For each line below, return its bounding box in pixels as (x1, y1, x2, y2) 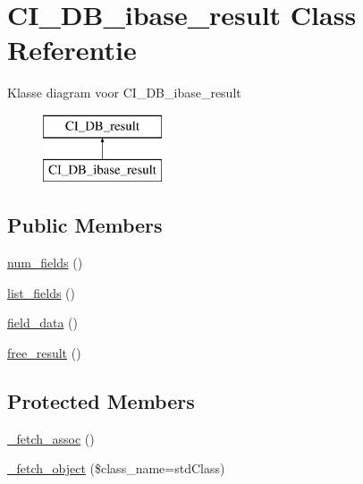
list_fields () (7, 283, 76, 301)
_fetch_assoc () (7, 429, 95, 447)
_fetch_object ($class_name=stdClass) (7, 459, 225, 478)
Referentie (7, 31, 137, 68)
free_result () (7, 344, 81, 362)
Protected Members (7, 387, 195, 415)
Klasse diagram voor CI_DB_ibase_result (7, 83, 241, 102)
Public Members (7, 211, 163, 239)
